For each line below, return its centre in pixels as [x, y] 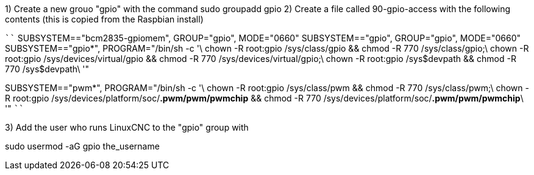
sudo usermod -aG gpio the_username [82, 146]
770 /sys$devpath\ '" [47, 69]
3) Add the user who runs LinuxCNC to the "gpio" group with [127, 127]
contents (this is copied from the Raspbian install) [104, 19]
